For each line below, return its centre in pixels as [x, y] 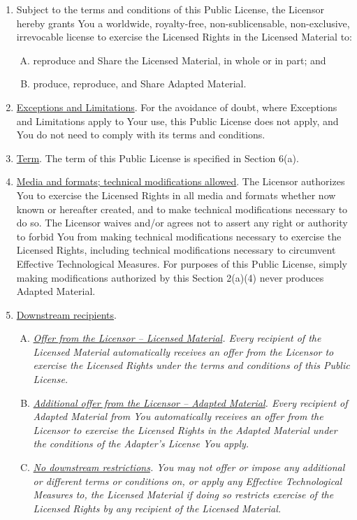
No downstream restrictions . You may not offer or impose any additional [189, 467]
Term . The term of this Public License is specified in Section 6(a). [158, 158]
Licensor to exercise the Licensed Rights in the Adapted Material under [185, 429]
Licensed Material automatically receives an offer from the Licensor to [183, 351]
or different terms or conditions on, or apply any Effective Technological [188, 481]
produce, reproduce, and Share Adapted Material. [140, 84]
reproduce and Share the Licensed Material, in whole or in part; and [180, 60]
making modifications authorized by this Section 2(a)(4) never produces [170, 277]
